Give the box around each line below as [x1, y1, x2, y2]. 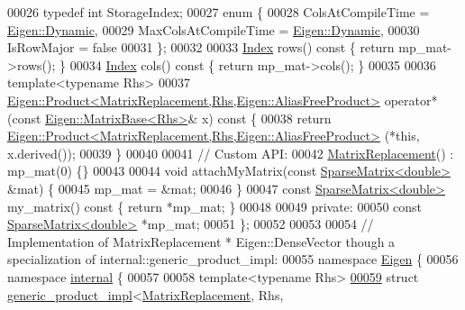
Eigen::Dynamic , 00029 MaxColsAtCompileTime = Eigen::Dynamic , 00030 [7, 20, 420, 39]
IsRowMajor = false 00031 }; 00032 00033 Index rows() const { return [7, 38, 395, 57]
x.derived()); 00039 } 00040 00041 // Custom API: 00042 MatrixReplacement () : [7, 143, 454, 162]
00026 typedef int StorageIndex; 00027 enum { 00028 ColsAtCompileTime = [7, 3, 430, 21]
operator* [384, 90, 438, 109]
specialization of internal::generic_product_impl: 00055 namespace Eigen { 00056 [7, 250, 459, 269]
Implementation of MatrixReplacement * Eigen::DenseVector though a [7, 232, 396, 251]
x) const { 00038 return [201, 108, 332, 127]
